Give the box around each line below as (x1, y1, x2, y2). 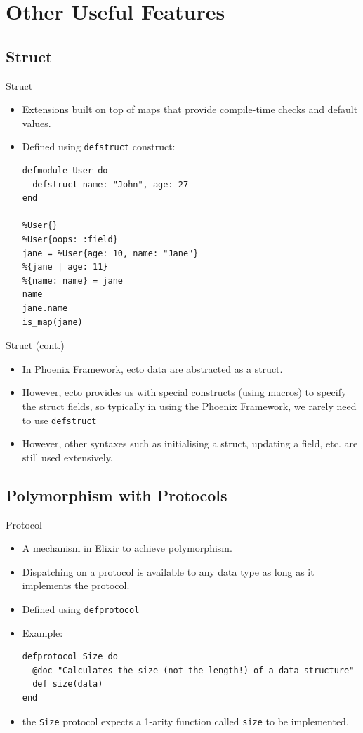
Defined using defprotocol (22, 601, 140, 616)
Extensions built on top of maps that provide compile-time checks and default (22, 102, 358, 117)
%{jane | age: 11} (22, 262, 108, 272)
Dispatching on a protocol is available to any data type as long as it (22, 564, 315, 579)
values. (22, 115, 51, 130)
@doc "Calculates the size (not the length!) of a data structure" (32, 665, 355, 675)
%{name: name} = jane (22, 275, 123, 286)
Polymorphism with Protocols (6, 484, 227, 506)
